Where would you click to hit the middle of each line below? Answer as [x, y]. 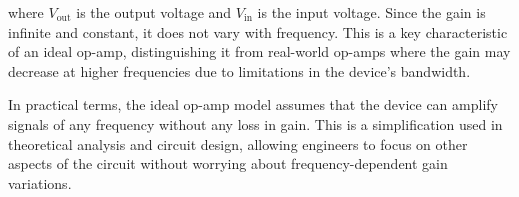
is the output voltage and [154, 12]
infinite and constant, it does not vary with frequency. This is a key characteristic [258, 31]
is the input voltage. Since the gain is [371, 12]
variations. [40, 182]
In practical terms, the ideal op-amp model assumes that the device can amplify [253, 104]
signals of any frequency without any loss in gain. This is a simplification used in [255, 123]
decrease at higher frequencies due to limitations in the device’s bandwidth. [239, 70]
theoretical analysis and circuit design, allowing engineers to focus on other [238, 143]
